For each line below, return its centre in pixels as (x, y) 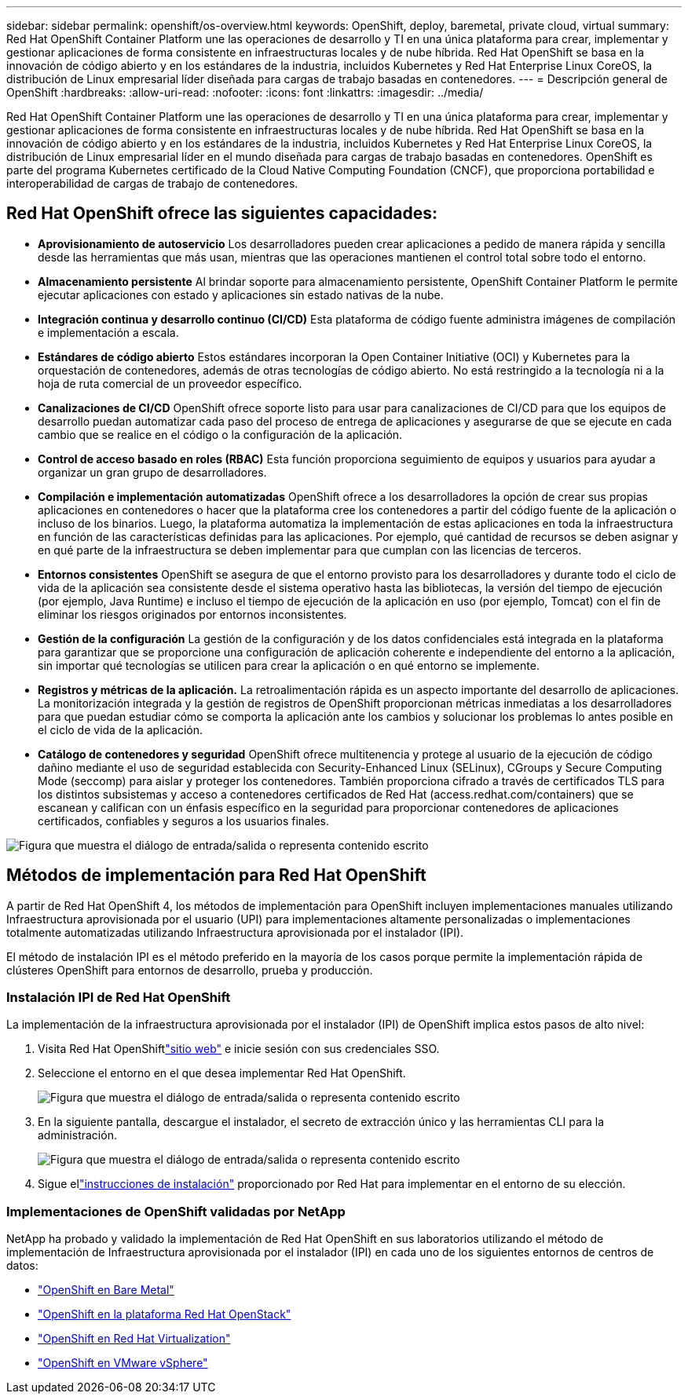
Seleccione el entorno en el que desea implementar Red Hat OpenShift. (222, 1073)
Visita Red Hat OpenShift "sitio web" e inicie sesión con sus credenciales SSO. (239, 1049)
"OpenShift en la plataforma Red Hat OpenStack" (165, 1314)
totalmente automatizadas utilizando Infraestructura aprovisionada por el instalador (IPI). (235, 932)
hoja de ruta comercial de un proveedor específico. (170, 383)
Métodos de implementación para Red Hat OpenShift (216, 875)
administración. (77, 1135)
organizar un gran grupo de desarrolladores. (152, 472)
